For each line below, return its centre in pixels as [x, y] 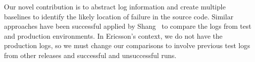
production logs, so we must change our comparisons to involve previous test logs [127, 45]
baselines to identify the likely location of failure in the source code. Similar [119, 16]
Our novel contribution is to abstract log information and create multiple [115, 6]
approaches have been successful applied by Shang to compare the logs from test [128, 26]
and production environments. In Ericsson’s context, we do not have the [113, 35]
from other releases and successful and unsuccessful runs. [90, 55]
